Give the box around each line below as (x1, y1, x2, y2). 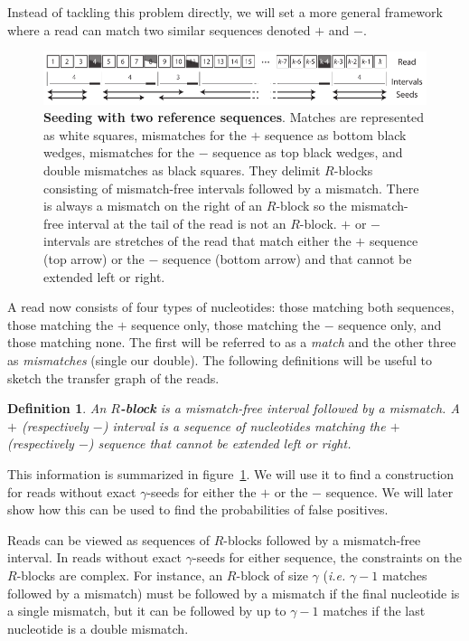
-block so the (276, 196, 347, 215)
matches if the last (323, 601, 426, 620)
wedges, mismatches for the (43, 143, 195, 162)
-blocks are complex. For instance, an (16, 565, 223, 584)
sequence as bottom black (265, 125, 407, 144)
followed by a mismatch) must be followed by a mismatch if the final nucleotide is (7, 583, 460, 602)
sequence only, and (338, 315, 442, 334)
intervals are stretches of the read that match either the (43, 231, 352, 250)
